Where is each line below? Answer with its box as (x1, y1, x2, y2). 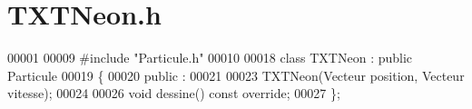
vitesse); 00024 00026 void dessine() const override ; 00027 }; (7, 84, 340, 103)
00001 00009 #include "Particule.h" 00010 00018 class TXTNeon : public (7, 48, 413, 67)
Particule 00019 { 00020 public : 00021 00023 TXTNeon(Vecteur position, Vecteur (7, 65, 465, 84)
